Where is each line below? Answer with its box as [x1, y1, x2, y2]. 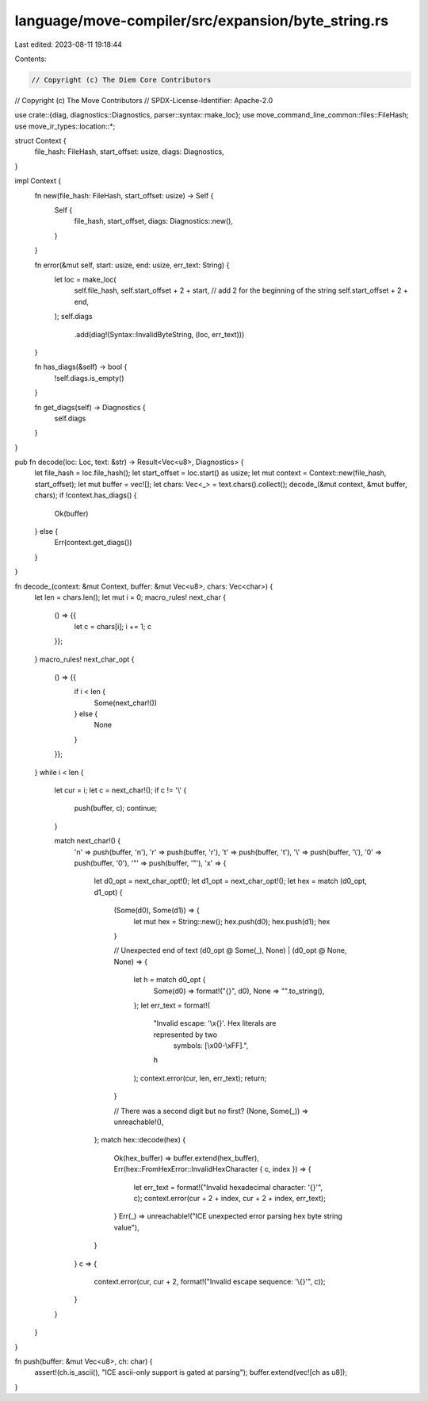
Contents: [14, 54, 47, 63]
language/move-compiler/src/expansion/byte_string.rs [14, 12, 388, 29]
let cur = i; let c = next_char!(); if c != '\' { [54, 785, 187, 795]
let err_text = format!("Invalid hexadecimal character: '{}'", [133, 1182, 323, 1192]
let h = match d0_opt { [133, 975, 206, 985]
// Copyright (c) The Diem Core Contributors [31, 75, 212, 84]
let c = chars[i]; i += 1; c [74, 621, 152, 631]
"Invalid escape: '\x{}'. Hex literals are [153, 1019, 277, 1028]
